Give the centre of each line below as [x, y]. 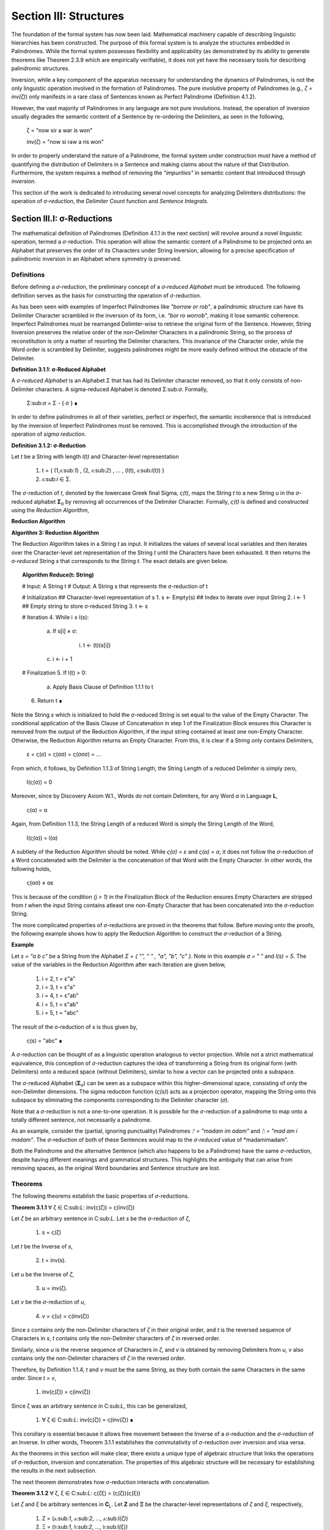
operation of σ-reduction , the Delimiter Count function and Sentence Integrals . [110, 201]
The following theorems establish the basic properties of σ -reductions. [100, 1196]
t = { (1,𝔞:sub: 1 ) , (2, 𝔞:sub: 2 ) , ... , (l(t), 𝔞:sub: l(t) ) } [103, 471]
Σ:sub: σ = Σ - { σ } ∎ [52, 403]
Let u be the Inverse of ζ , [43, 1274]
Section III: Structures [68, 16]
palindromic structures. [41, 69]
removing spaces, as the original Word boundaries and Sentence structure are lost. [116, 1168]
